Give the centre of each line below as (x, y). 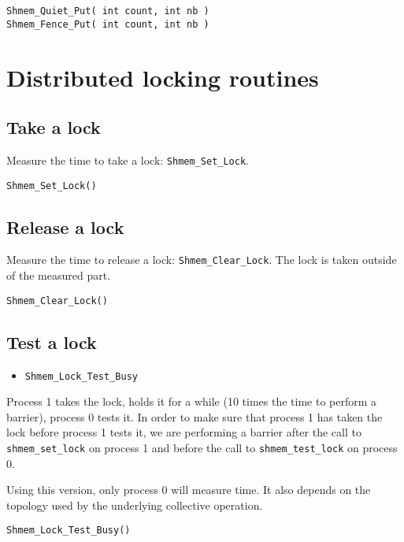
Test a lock (52, 342)
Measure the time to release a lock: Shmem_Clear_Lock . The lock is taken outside (202, 260)
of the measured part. (58, 275)
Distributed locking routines (163, 77)
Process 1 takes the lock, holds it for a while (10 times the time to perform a (192, 401)
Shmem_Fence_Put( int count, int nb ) (108, 24)
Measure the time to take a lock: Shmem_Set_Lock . (128, 160)
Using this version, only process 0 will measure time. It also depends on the (189, 490)
